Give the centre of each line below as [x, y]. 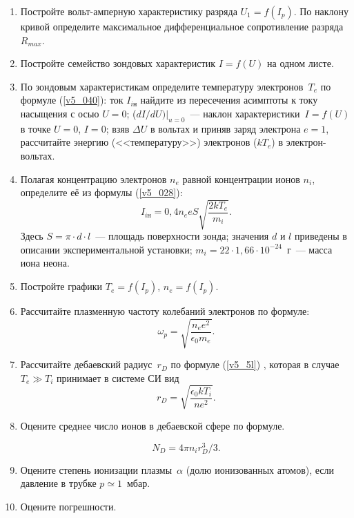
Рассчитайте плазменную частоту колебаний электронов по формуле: [165, 311]
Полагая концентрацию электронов [94, 179]
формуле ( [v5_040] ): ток [72, 100]
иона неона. [45, 263]
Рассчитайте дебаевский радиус [86, 364]
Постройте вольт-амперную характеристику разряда [129, 11]
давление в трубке [58, 483]
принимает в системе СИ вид [118, 377]
